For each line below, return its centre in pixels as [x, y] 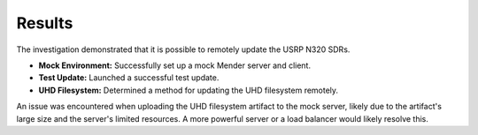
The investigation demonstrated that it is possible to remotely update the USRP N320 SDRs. [183, 49]
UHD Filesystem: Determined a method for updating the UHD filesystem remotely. [189, 90]
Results [45, 23]
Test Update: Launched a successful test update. [129, 78]
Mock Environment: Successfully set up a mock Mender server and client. [175, 65]
